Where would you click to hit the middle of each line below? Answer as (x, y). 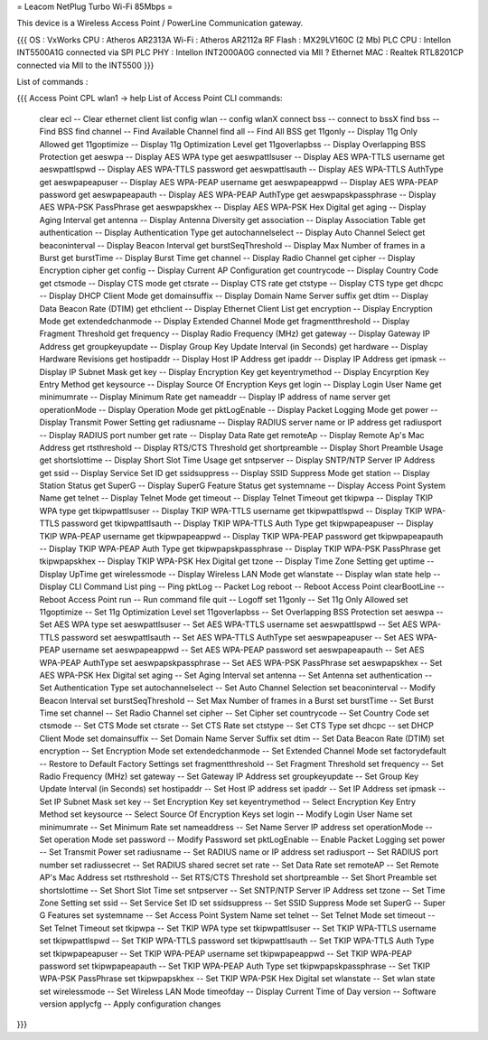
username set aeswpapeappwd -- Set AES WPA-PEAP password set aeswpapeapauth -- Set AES (243, 650)
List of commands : (52, 81)
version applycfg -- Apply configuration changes (130, 1004)
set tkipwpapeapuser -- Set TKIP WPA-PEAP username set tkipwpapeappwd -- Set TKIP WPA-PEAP (226, 953)
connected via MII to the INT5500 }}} (85, 65)
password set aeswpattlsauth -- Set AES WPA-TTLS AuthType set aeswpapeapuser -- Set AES (238, 637)
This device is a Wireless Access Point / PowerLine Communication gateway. (160, 23)
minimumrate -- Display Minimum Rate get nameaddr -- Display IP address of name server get (215, 397)
